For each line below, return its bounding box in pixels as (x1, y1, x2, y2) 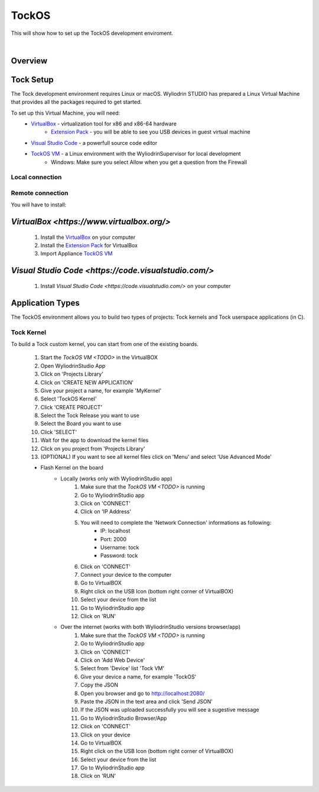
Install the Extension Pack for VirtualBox (40, 242, 138, 249)
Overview (11, 56, 48, 66)
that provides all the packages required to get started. (11, 98, 142, 106)
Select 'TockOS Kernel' (40, 395, 97, 402)
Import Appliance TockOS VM (40, 250, 113, 257)
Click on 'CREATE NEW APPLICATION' (40, 379, 134, 386)
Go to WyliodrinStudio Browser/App (80, 715, 167, 722)
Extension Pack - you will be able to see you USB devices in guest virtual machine (51, 128, 250, 135)
